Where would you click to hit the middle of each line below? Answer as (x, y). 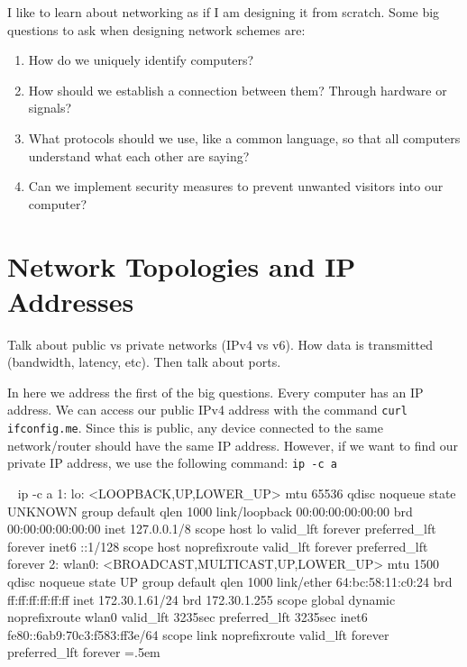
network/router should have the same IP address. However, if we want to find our (233, 445)
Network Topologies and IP (182, 265)
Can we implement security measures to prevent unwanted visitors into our (236, 186)
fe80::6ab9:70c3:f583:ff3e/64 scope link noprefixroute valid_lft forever (198, 634)
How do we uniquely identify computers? (141, 60)
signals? (50, 108)
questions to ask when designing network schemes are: (156, 29)
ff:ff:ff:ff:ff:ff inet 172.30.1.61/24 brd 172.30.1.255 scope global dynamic (201, 599)
